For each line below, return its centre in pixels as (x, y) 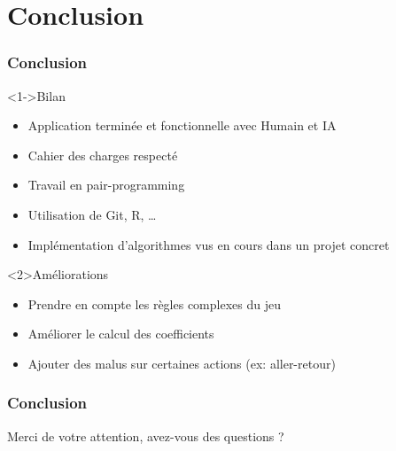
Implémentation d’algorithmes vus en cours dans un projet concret (209, 244)
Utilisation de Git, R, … (92, 214)
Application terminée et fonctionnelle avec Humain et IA (182, 125)
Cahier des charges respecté (103, 155)
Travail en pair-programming (106, 185)
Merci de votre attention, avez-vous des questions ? (146, 435)
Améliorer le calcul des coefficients (121, 334)
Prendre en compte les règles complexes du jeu (154, 303)
